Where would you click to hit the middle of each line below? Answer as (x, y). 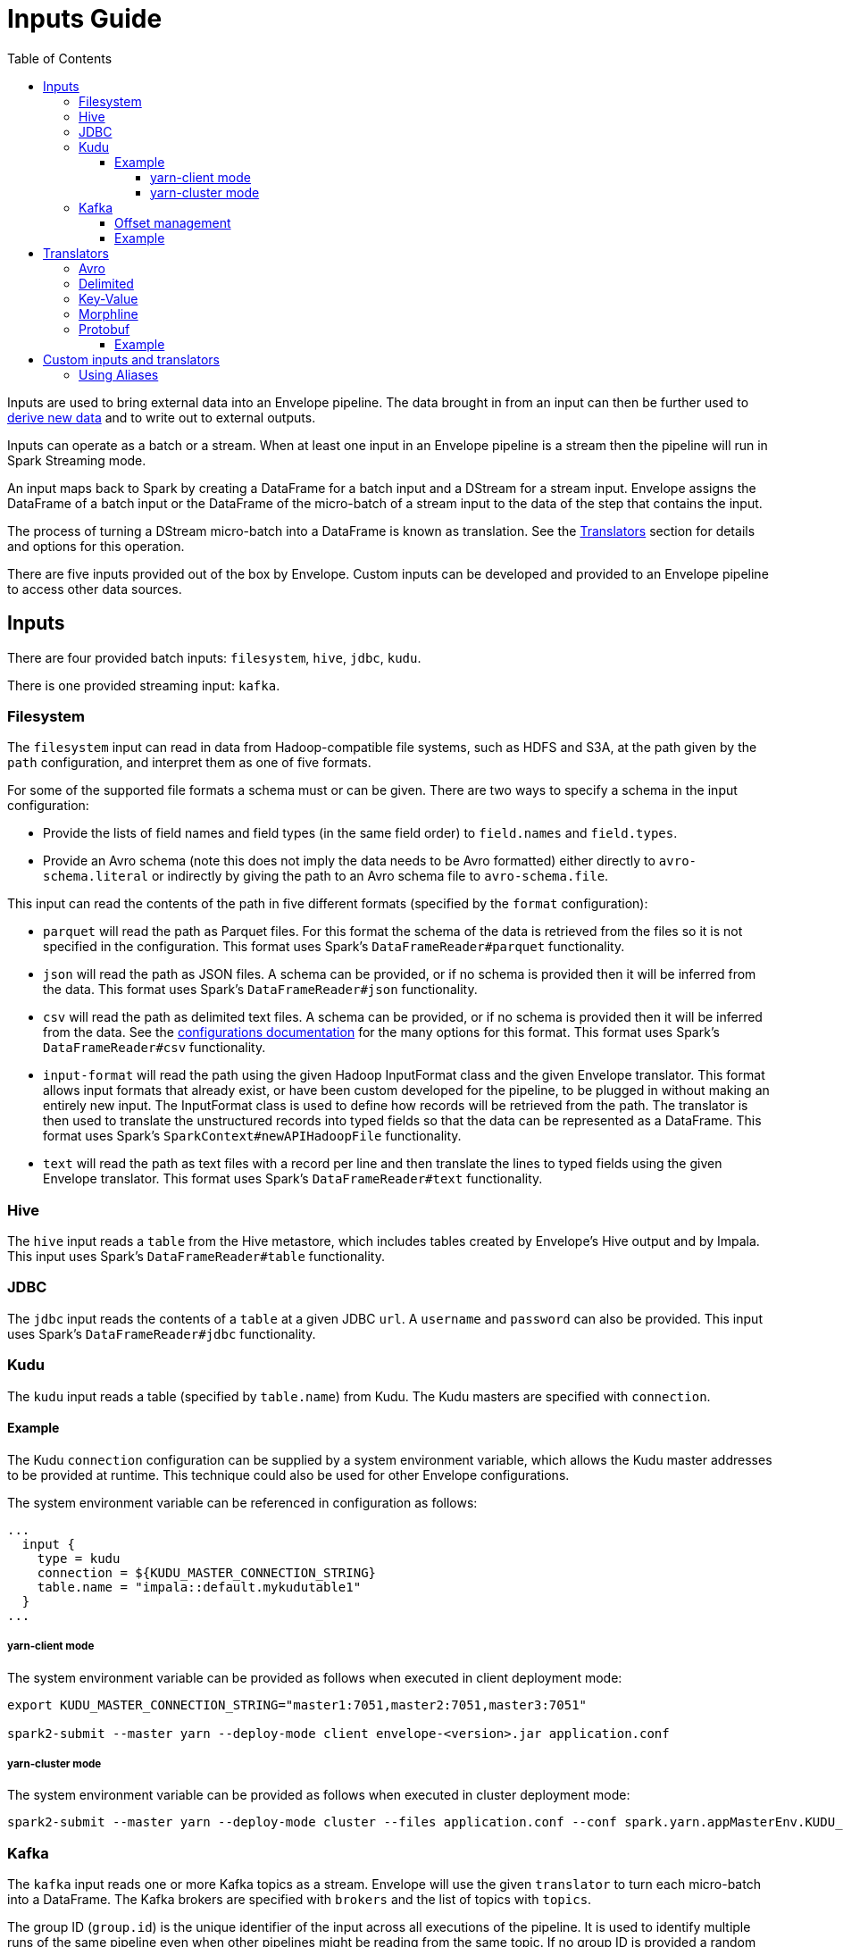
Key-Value (109, 298)
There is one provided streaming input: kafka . (144, 685)
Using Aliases (119, 374)
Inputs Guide (85, 19)
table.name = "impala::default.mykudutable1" (199, 1587)
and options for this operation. (96, 546)
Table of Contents (60, 58)
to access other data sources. (95, 589)
